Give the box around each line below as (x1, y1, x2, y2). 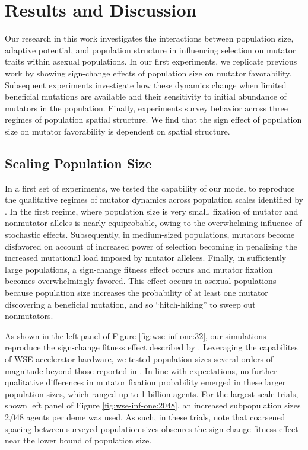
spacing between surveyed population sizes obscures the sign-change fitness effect (5, 422, 299, 435)
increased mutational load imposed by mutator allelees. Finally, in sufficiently (5, 251, 287, 264)
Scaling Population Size (5, 154, 152, 172)
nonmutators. (5, 309, 53, 322)
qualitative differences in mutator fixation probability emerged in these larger (5, 376, 286, 388)
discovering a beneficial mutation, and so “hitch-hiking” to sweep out (5, 298, 256, 310)
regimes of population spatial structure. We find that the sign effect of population (5, 113, 302, 126)
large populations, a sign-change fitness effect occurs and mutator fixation (5, 263, 273, 275)
